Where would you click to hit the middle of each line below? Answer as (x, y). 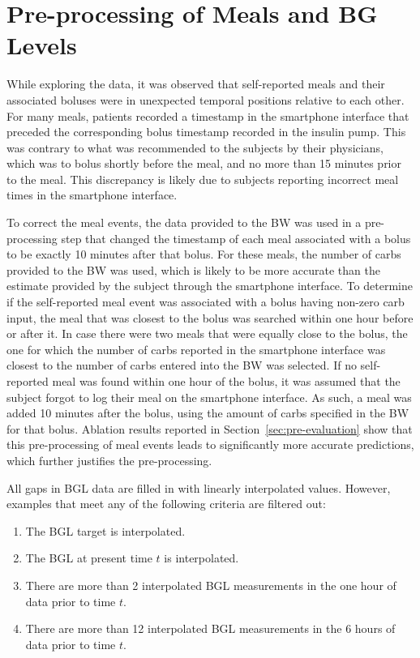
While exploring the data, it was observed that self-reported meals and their (196, 84)
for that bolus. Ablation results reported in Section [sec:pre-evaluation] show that (210, 428)
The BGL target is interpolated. (105, 530)
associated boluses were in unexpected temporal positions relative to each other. (206, 99)
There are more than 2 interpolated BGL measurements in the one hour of (211, 585)
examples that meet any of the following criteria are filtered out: (166, 504)
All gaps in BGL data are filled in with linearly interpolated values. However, (199, 487)
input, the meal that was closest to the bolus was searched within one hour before (210, 317)
